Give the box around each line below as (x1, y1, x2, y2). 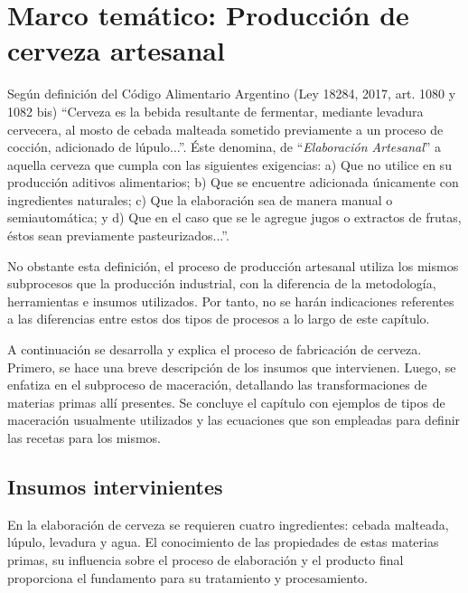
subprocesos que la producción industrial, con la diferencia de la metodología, (7, 274, 436, 293)
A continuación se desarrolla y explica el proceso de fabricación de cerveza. (7, 340, 422, 359)
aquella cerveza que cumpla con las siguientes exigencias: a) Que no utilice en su (7, 155, 452, 174)
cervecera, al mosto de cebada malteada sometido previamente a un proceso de (7, 119, 444, 138)
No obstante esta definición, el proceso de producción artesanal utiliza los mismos (7, 256, 459, 275)
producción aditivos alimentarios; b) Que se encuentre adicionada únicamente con (7, 173, 459, 192)
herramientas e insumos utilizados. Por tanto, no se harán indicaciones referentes (7, 291, 454, 310)
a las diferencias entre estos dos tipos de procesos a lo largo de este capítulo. (7, 309, 430, 328)
